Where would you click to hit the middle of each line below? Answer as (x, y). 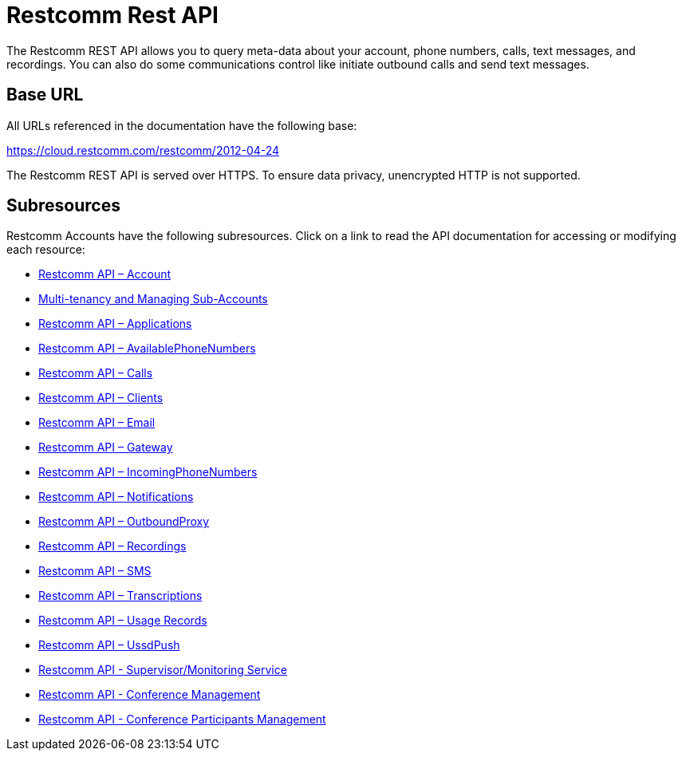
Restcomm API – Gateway (106, 447)
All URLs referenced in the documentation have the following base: (182, 125)
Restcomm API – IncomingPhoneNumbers (148, 472)
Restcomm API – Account (105, 274)
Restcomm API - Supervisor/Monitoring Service (163, 670)
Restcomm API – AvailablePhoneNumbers (147, 349)
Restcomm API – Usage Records (123, 621)
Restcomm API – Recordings (112, 546)
